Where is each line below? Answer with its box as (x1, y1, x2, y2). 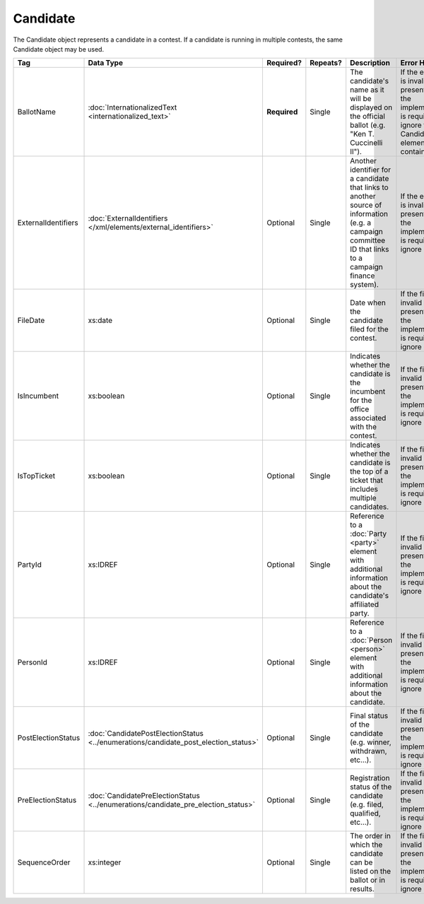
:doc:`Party (350, 529, 387, 539)
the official (350, 112, 385, 122)
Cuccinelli (350, 138, 383, 148)
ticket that (350, 476, 384, 486)
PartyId (17, 560, 42, 570)
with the (350, 422, 377, 432)
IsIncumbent (17, 391, 59, 401)
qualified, (350, 809, 381, 818)
